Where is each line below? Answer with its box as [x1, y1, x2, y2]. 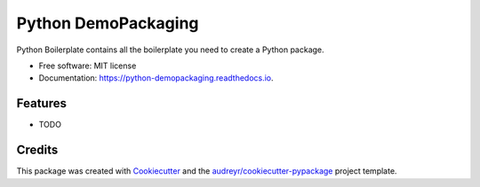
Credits [16, 143, 59, 158]
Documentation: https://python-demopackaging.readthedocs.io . [38, 73, 275, 83]
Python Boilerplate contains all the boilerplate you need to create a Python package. [16, 44, 324, 55]
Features [16, 96, 67, 111]
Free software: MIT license [38, 60, 137, 71]
